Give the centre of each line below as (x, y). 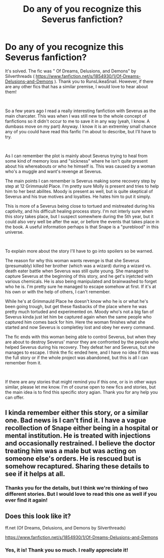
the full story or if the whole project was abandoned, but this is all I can (77, 357)
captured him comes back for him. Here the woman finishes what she (75, 322)
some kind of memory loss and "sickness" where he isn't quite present (76, 161)
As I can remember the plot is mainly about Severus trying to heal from (76, 156)
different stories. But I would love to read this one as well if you (81, 494)
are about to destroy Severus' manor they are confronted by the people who (82, 342)
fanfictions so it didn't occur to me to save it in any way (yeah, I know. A (78, 121)
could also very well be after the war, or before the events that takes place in (82, 221)
